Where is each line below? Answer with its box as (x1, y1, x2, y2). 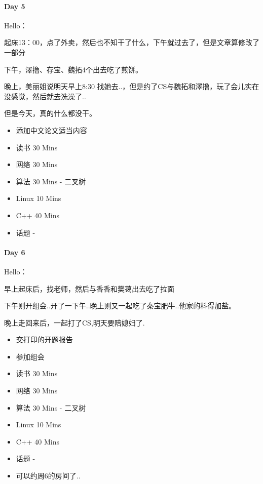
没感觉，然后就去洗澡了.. (4, 91, 86, 101)
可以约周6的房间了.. (16, 470, 81, 481)
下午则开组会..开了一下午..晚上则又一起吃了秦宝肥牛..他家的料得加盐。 (4, 300, 236, 311)
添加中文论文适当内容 (16, 125, 87, 135)
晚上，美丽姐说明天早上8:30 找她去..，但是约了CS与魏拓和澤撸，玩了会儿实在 (4, 81, 259, 92)
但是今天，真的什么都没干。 (4, 108, 96, 118)
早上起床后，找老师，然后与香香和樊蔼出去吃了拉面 (4, 283, 174, 294)
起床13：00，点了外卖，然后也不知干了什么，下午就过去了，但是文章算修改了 (4, 37, 259, 48)
